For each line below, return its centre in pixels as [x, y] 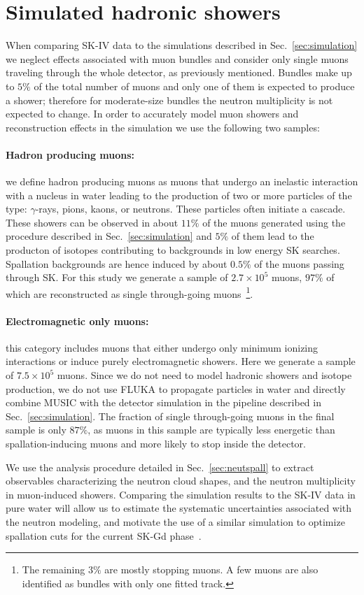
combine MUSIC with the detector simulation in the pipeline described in [163, 402]
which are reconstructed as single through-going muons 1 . [129, 292]
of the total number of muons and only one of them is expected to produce [194, 86]
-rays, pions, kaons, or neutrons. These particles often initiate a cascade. [190, 209]
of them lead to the [273, 236]
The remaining [54, 569]
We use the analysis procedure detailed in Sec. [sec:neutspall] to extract [160, 467]
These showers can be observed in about [92, 222]
